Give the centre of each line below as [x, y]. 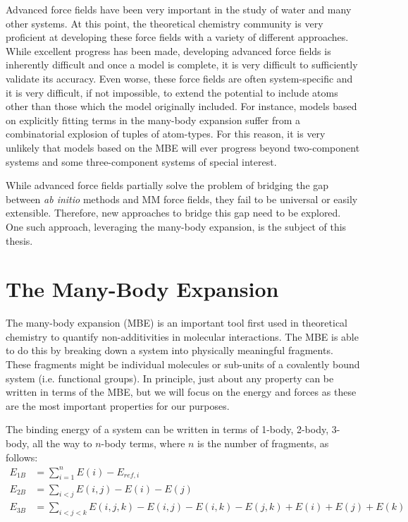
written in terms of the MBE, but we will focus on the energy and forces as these [181, 392]
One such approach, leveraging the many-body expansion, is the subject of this [176, 226]
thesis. [19, 240]
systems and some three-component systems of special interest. [141, 161]
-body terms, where [143, 443]
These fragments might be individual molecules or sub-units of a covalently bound [183, 364]
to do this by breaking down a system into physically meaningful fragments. [169, 350]
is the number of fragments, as [263, 443]
